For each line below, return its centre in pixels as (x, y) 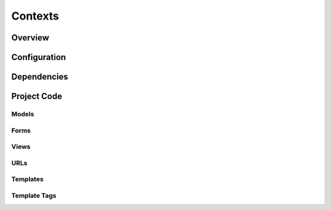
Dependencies (40, 77)
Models (23, 114)
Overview (30, 38)
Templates (28, 179)
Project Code (37, 96)
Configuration (39, 57)
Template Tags (34, 195)
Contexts (35, 16)
